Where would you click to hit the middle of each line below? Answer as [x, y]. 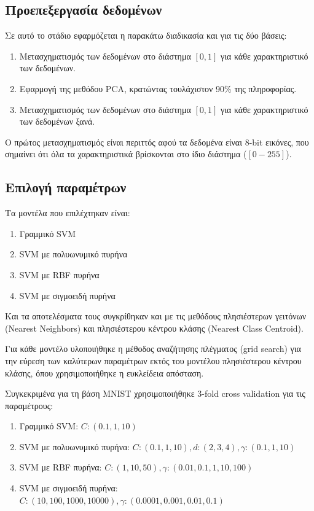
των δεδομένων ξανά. [57, 121]
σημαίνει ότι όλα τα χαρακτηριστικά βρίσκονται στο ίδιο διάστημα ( [126, 154]
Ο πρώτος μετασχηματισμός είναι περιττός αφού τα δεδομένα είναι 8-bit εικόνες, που [157, 142]
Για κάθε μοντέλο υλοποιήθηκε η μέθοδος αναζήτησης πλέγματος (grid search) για [153, 349]
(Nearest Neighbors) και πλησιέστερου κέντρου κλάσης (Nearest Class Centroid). [154, 328]
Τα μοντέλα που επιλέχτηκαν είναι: [68, 213]
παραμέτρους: [29, 405]
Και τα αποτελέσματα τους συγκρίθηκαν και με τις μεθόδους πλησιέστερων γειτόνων [156, 316]
